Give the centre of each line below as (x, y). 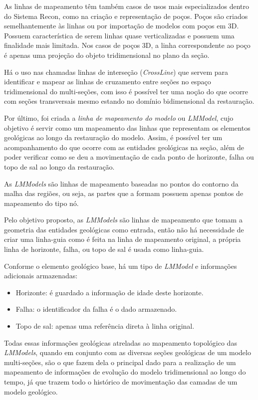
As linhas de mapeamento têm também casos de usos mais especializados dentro (127, 6)
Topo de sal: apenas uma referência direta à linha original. (105, 326)
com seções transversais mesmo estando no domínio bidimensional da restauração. (129, 101)
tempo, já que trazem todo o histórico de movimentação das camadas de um (121, 382)
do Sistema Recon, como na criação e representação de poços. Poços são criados (126, 16)
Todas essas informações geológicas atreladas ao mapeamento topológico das (121, 342)
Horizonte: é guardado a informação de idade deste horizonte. (110, 292)
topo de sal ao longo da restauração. (59, 166)
